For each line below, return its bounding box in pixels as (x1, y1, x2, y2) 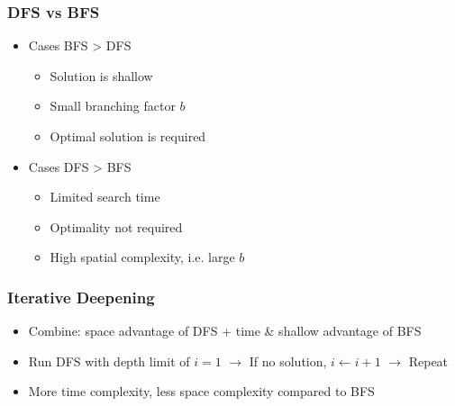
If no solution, (249, 351, 327, 370)
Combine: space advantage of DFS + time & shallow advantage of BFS (28, 321, 422, 340)
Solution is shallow (50, 66, 153, 85)
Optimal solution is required (50, 127, 206, 145)
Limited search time (50, 187, 160, 206)
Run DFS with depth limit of (28, 351, 190, 370)
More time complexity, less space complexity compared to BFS (28, 382, 375, 401)
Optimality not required (50, 217, 183, 236)
